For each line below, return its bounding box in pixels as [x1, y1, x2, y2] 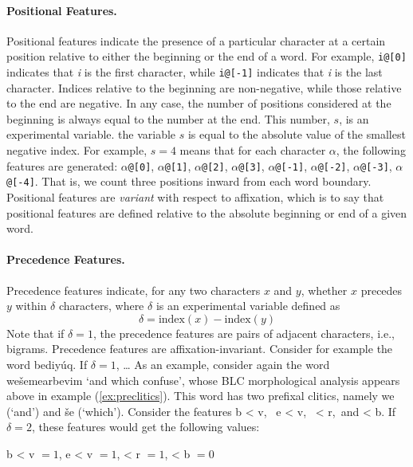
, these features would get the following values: [31, 418, 260, 435]
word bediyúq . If [6, 355, 88, 372]
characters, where [58, 297, 144, 314]
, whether [301, 281, 348, 298]
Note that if [6, 324, 65, 341]
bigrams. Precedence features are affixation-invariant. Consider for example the [6, 340, 393, 357]
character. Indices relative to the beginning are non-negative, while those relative [6, 79, 402, 96]
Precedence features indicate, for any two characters [6, 281, 261, 298]
